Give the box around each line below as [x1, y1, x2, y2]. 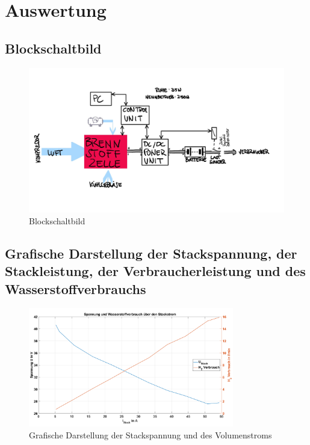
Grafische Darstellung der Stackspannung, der [5, 244, 297, 262]
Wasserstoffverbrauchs [5, 279, 146, 298]
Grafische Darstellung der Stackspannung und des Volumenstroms [29, 428, 272, 441]
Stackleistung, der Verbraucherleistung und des [5, 262, 306, 280]
